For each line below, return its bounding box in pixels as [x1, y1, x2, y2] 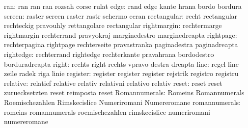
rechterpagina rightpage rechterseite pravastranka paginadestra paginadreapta [4, 39, 238, 50]
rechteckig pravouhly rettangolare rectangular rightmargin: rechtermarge [4, 20, 222, 30]
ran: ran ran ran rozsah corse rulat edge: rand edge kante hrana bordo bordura [4, 1, 242, 11]
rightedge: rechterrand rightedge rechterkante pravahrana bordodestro [4, 49, 214, 59]
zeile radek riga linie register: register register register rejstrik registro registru [4, 68, 239, 78]
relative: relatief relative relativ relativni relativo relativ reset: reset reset [4, 77, 222, 88]
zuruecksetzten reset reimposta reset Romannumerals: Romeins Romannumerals [4, 87, 245, 98]
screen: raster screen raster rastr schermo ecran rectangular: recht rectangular [4, 10, 238, 21]
